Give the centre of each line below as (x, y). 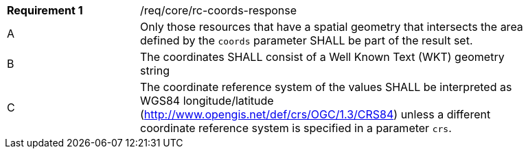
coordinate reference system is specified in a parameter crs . (296, 128)
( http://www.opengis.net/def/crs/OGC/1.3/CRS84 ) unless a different (315, 114)
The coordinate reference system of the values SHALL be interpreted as (326, 87)
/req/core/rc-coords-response (219, 10)
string (155, 70)
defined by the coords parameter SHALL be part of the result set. (307, 40)
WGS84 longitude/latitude (207, 101)
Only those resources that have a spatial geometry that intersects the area (332, 27)
